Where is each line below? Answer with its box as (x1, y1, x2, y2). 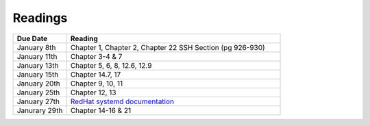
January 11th (16, 51, 58, 61)
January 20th (16, 79, 61, 88)
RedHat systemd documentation (70, 97, 175, 106)
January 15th (16, 69, 59, 79)
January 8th (16, 42, 56, 52)
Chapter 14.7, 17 (70, 69, 121, 79)
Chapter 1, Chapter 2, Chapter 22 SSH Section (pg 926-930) (70, 42, 265, 52)
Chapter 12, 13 (70, 88, 116, 97)
